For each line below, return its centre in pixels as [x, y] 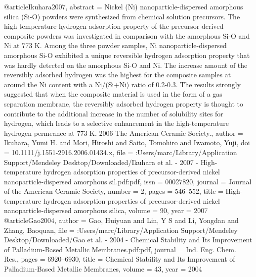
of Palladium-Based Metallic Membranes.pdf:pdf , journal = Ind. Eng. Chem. [120, 249]
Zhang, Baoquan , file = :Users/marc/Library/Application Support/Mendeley [121, 230]
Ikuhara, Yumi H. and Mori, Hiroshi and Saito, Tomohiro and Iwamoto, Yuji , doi [127, 142]
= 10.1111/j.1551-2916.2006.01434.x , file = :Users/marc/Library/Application [121, 152]
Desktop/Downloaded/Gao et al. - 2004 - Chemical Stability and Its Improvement [128, 240]
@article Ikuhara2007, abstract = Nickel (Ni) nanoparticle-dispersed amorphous [124, 6]
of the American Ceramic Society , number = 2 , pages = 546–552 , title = [114, 191]
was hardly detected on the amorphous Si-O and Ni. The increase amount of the [126, 65]
